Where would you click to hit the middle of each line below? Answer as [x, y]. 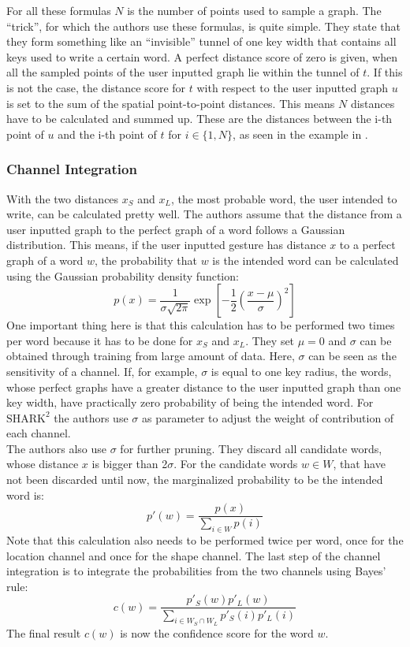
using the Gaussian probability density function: [123, 275]
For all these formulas [59, 10]
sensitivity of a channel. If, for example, [102, 371]
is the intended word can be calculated [306, 260]
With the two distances [63, 198]
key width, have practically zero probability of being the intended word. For [190, 402]
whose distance [43, 464]
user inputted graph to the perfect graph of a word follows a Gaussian [176, 229]
